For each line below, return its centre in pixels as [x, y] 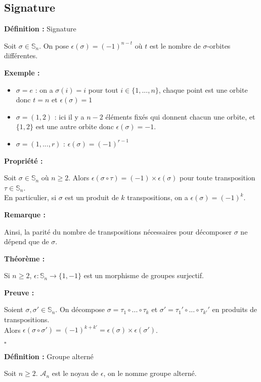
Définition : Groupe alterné [49, 356]
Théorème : [25, 258]
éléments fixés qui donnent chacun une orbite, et [180, 116]
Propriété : [24, 160]
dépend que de [27, 241]
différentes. [21, 55]
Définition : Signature [40, 29]
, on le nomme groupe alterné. [150, 373]
